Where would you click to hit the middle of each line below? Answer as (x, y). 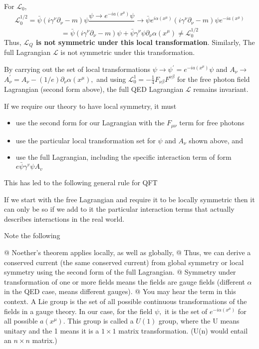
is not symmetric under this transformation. (128, 52)
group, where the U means (199, 321)
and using (111, 79)
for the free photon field (213, 79)
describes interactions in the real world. (64, 218)
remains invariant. (221, 89)
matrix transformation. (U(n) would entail (183, 330)
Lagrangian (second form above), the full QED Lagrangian (94, 89)
